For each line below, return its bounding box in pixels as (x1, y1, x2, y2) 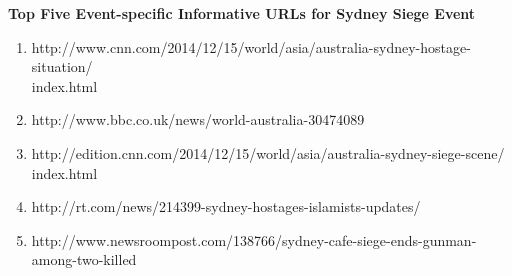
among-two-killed (31, 249, 137, 270)
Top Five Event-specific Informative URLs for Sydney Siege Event (8, 3, 476, 23)
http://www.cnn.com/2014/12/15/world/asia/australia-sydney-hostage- (31, 36, 471, 57)
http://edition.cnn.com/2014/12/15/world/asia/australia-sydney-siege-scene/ (31, 142, 505, 163)
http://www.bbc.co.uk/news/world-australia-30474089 (31, 109, 365, 130)
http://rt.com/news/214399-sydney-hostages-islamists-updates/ (31, 196, 421, 217)
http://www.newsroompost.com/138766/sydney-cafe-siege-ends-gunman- (31, 229, 477, 250)
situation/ (31, 56, 93, 77)
